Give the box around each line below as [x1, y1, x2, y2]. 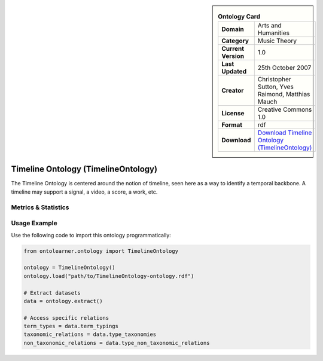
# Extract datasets [23, 289, 81, 296]
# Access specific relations [23, 314, 109, 321]
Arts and [257, 22, 282, 30]
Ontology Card [218, 13, 260, 21]
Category [221, 36, 249, 45]
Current [221, 45, 245, 53]
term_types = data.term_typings [23, 323, 119, 330]
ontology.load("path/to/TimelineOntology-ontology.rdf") [23, 273, 194, 279]
